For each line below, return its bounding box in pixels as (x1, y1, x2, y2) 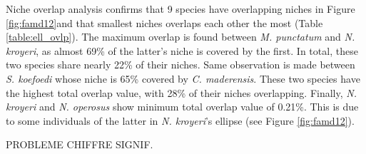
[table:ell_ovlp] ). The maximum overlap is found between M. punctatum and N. (6, 29, 355, 44)
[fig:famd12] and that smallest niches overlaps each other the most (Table (6, 15, 323, 30)
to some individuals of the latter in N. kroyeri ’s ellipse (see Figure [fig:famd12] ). (6, 113, 355, 128)
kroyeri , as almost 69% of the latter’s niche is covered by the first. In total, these (6, 43, 358, 58)
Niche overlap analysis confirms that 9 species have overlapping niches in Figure (6, 1, 355, 16)
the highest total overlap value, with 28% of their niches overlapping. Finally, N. (6, 85, 357, 100)
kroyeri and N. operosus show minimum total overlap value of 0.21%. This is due (6, 99, 359, 114)
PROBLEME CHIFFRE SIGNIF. (6, 137, 153, 152)
